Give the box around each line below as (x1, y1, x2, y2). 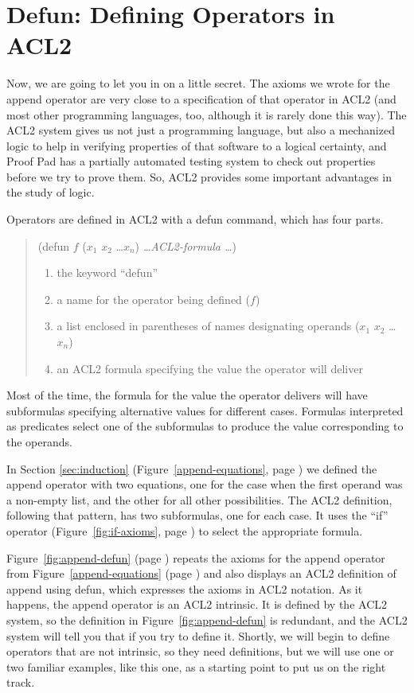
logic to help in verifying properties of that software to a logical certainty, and (6, 137, 387, 154)
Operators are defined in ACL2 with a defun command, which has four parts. (6, 211, 384, 228)
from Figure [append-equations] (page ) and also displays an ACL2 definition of (6, 565, 396, 582)
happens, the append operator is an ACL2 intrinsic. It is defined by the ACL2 (6, 596, 388, 613)
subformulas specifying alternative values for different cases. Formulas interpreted (6, 402, 404, 419)
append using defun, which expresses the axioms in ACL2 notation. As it (6, 580, 363, 597)
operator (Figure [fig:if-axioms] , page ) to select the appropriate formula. (6, 522, 363, 539)
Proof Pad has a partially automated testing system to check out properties (6, 153, 376, 169)
